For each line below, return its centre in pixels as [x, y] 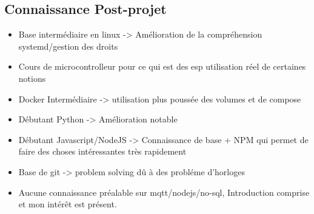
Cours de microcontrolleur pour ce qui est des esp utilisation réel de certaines [162, 66]
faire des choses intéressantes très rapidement [102, 151]
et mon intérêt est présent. [68, 204]
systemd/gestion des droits [68, 46]
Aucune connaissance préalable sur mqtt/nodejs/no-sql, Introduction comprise [164, 192]
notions [32, 78]
